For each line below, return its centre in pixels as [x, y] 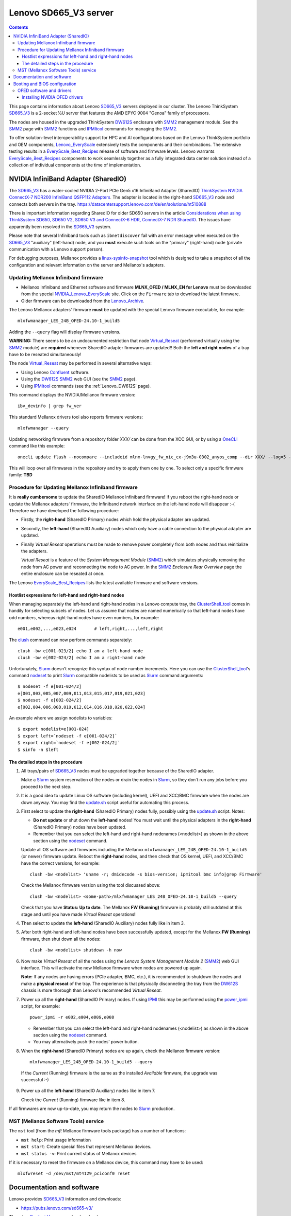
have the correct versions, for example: [60, 863]
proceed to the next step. [46, 787]
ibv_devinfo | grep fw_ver [50, 406]
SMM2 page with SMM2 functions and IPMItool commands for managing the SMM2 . [93, 129]
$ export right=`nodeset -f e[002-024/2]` [69, 743]
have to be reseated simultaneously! [45, 355]
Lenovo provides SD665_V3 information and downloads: [65, 1199]
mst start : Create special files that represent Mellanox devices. [86, 1147]
